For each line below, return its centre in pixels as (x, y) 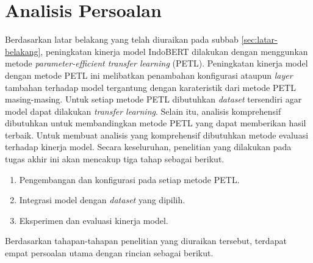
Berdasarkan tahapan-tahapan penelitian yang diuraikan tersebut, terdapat (146, 241)
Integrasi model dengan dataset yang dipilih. (102, 200)
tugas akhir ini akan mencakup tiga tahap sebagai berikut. (115, 159)
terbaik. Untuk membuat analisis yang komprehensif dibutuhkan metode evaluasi (157, 135)
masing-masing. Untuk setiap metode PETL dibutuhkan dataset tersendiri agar (153, 99)
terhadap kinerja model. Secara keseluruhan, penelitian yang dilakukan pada (148, 147)
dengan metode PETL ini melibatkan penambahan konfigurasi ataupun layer (149, 75)
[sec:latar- (259, 39)
